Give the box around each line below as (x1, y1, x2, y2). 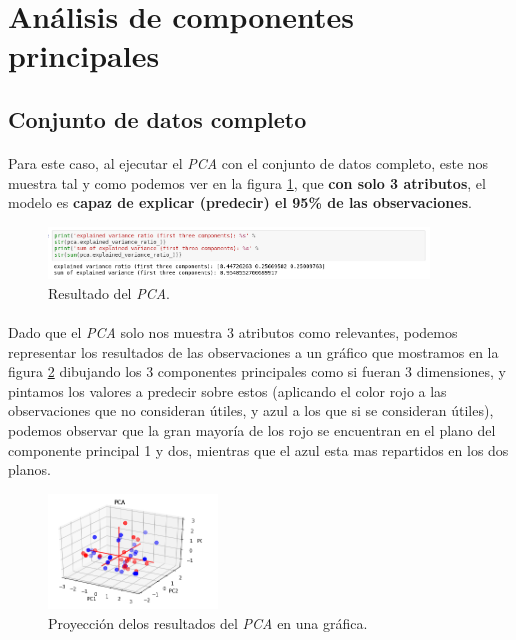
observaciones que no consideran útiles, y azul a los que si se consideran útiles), (8, 400, 494, 421)
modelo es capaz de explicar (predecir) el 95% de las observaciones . (8, 192, 472, 213)
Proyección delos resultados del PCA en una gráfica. (48, 612, 368, 633)
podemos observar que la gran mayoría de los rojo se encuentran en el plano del (8, 420, 496, 441)
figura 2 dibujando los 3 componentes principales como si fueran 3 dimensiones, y (8, 361, 506, 382)
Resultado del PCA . (48, 282, 170, 303)
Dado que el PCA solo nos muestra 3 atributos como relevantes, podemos (8, 322, 458, 343)
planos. (8, 459, 51, 480)
